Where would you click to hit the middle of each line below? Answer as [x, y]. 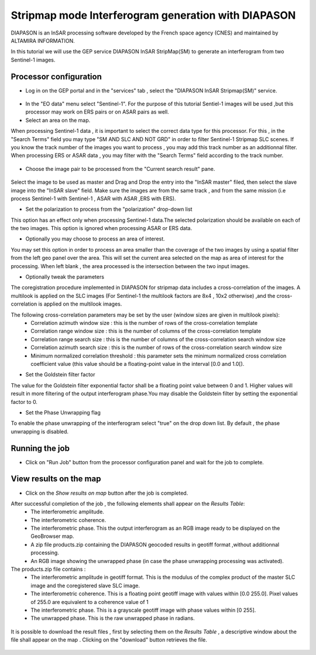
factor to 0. [24, 402]
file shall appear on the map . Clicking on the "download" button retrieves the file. [109, 640]
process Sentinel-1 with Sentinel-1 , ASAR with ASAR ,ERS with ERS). [93, 198]
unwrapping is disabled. [40, 431]
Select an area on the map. [58, 120]
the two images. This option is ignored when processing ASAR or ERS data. [102, 228]
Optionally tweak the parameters [65, 277]
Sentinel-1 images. [33, 60]
